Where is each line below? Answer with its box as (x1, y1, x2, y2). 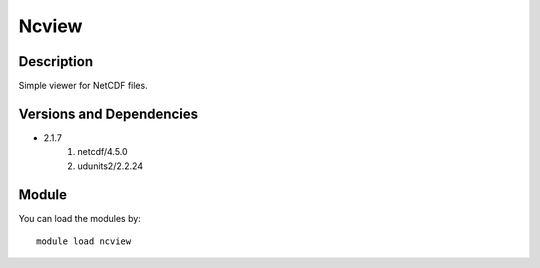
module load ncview (36, 236, 132, 247)
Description (18, 53, 94, 70)
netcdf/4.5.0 (77, 146, 129, 158)
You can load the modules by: (18, 212, 142, 224)
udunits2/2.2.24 (77, 160, 144, 172)
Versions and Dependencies (18, 105, 199, 122)
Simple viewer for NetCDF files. (18, 80, 149, 92)
